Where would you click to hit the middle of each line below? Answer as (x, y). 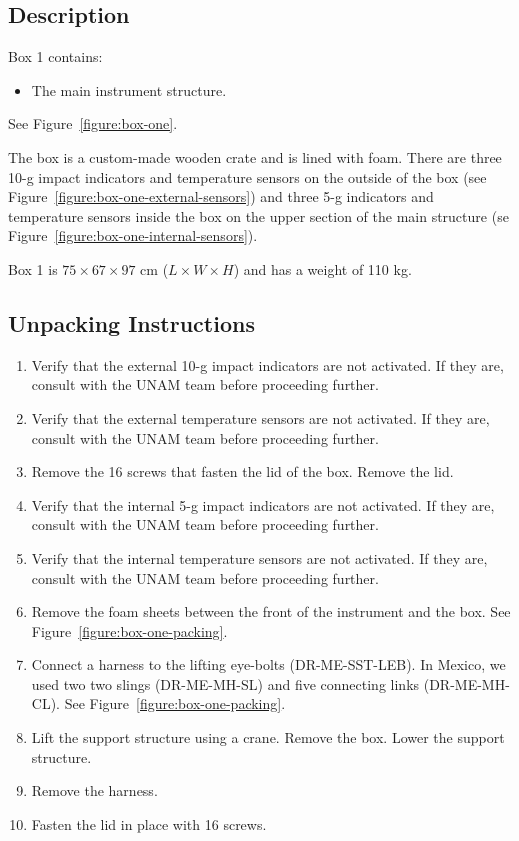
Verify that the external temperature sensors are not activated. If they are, (260, 417)
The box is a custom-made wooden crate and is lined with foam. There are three (255, 156)
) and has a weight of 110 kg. (322, 268)
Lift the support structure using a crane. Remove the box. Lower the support (268, 737)
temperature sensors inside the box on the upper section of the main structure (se (258, 215)
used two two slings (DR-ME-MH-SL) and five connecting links (225, 683)
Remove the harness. (94, 790)
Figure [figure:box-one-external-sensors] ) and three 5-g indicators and (221, 196)
